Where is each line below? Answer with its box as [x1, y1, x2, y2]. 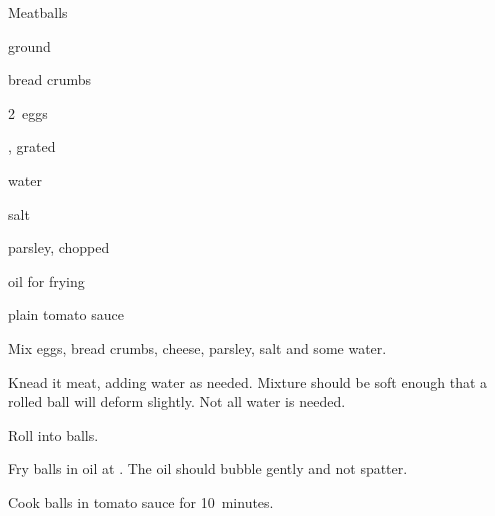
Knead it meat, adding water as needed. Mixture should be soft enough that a [8, 371, 488, 392]
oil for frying [8, 270, 85, 291]
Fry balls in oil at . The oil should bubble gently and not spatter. [8, 458, 408, 479]
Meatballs [8, 2, 68, 22]
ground [8, 35, 51, 56]
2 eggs [8, 102, 48, 123]
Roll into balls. [8, 424, 99, 445]
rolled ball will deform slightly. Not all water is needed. [8, 391, 346, 412]
